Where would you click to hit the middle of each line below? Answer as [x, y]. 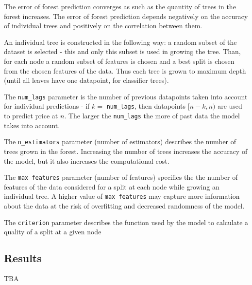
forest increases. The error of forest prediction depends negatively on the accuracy [126, 16]
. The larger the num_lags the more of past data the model [152, 116]
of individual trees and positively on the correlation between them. [103, 26]
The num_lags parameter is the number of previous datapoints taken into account [126, 96]
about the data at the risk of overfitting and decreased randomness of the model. [124, 206]
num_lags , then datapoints [146, 106]
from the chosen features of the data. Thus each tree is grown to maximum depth [125, 70]
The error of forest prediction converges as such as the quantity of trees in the [120, 6]
